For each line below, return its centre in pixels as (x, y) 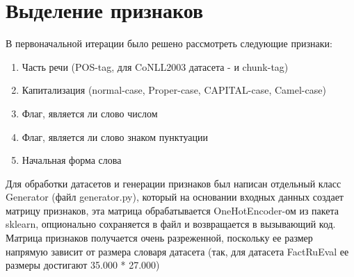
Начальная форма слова (72, 160)
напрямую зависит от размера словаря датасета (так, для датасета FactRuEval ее (177, 251)
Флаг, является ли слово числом (90, 113)
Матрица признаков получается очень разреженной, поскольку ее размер (159, 238)
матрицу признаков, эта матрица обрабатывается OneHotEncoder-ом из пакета (172, 210)
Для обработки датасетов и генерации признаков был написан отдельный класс (174, 183)
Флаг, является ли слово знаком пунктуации (115, 136)
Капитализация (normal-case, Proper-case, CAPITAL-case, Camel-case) (174, 90)
